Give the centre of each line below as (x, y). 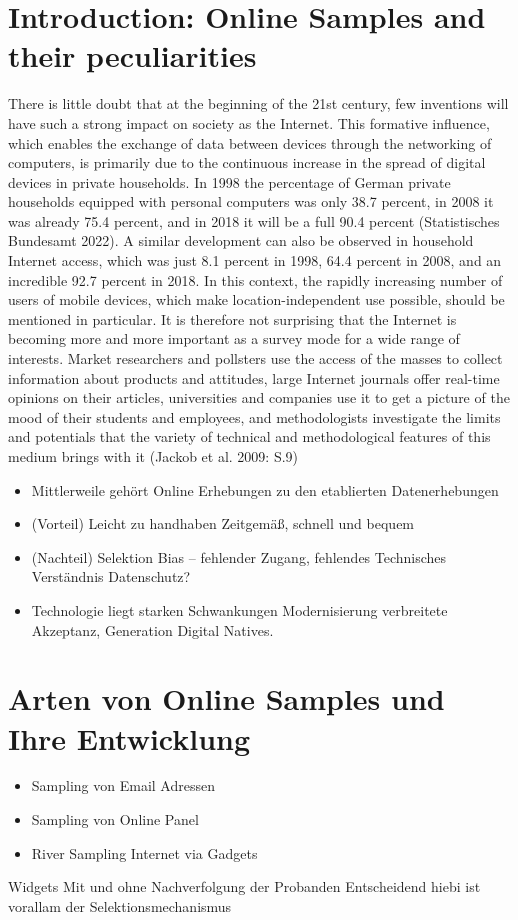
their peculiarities (132, 55)
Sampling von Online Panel (115, 819)
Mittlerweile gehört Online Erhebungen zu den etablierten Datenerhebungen (265, 489)
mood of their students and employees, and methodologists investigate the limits (254, 416)
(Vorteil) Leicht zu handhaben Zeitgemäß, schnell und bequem (223, 523)
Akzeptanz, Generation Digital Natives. (152, 629)
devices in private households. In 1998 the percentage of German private (229, 181)
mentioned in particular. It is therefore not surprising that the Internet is (232, 318)
